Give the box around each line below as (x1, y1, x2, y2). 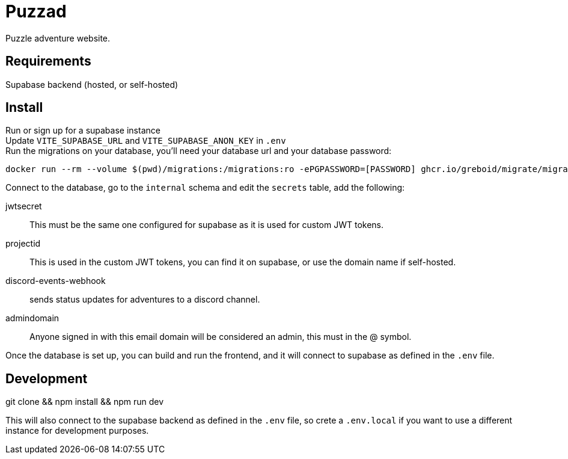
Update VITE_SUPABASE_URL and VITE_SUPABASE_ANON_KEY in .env (5, 135, 286, 146)
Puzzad (5, 1, 67, 22)
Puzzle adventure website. (5, 32, 111, 43)
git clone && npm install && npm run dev (5, 396, 164, 407)
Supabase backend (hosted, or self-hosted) (5, 79, 179, 90)
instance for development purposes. (5, 425, 149, 436)
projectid (5, 238, 41, 249)
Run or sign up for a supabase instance (5, 125, 160, 136)
